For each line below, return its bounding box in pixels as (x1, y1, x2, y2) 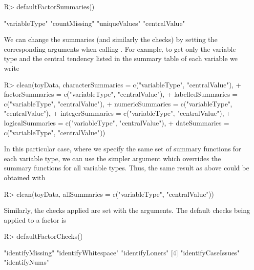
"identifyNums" (4, 257, 49, 267)
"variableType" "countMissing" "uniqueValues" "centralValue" (4, 18, 185, 28)
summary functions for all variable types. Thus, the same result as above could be (4, 163, 249, 173)
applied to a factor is (4, 214, 66, 225)
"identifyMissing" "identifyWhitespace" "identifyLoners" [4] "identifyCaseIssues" (4, 247, 240, 257)
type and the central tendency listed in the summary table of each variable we (4, 53, 238, 63)
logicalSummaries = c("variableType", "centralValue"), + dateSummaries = (4, 117, 230, 127)
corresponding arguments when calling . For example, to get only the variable (4, 43, 236, 54)
